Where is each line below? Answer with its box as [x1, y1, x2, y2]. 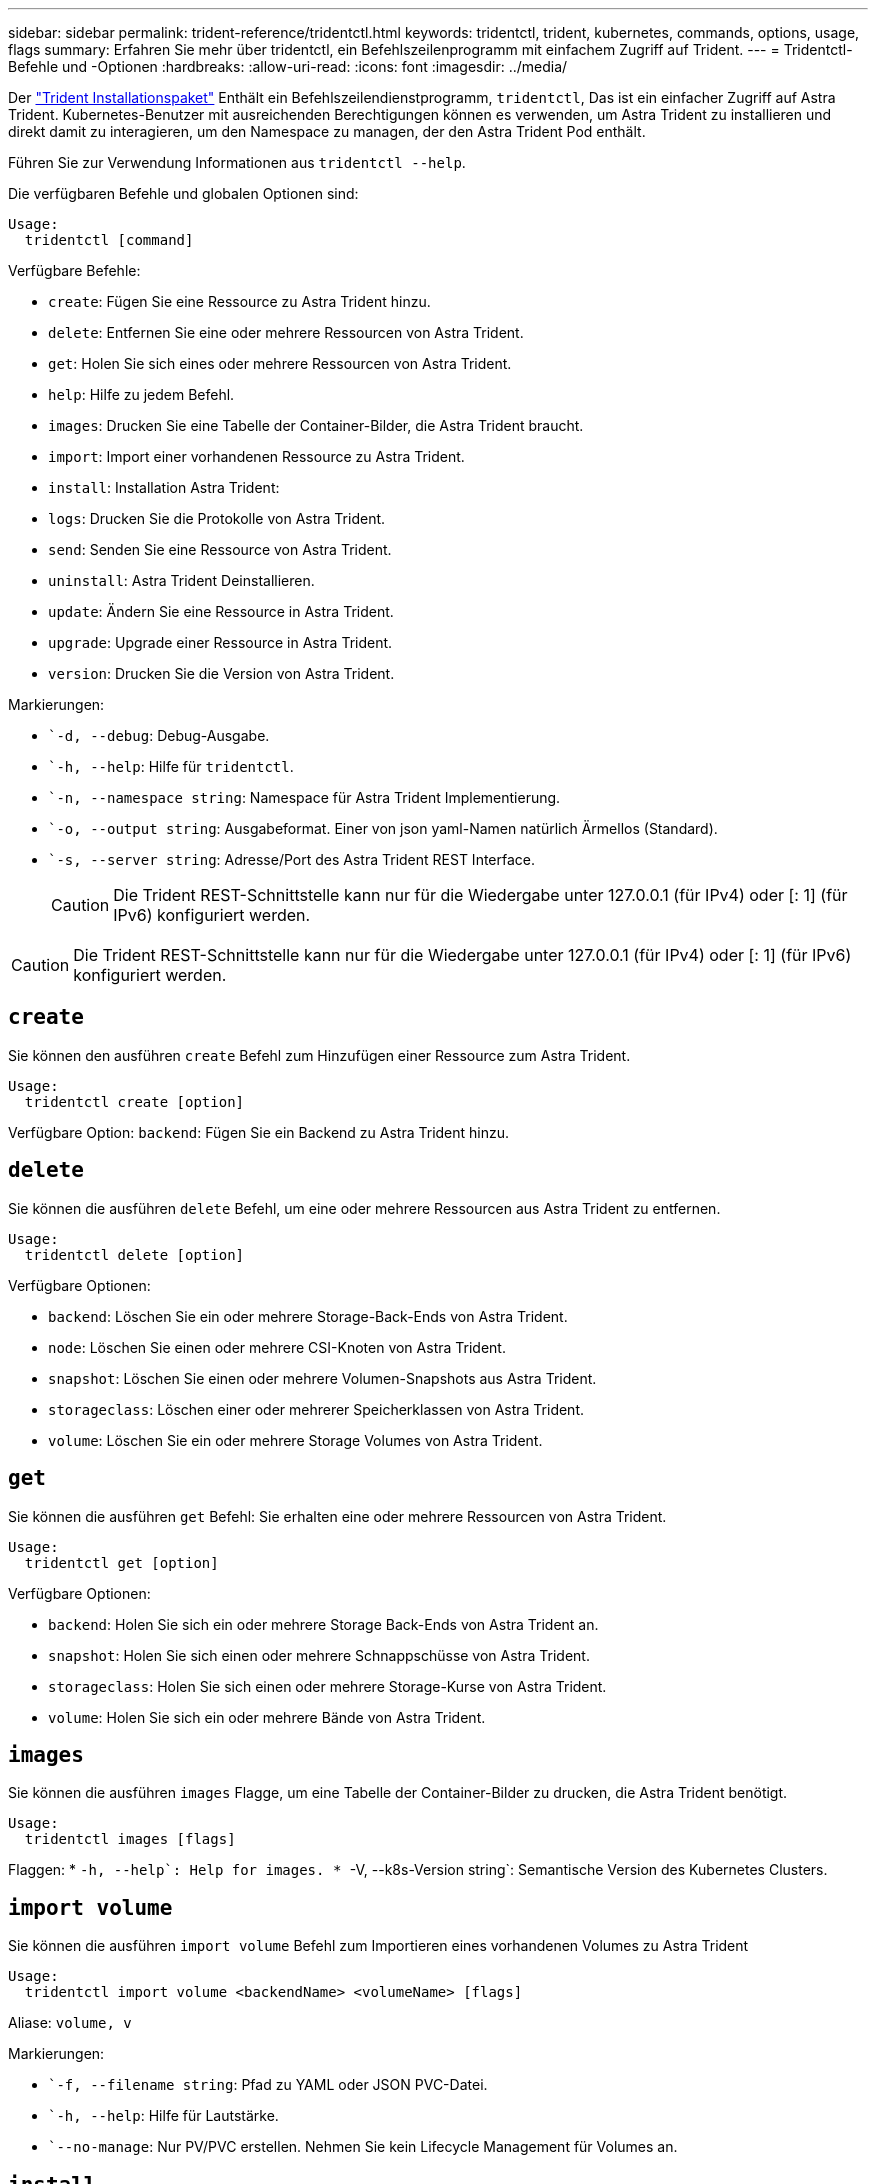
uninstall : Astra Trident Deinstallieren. [48, 572, 315, 589]
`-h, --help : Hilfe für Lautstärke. [48, 2107, 279, 2125]
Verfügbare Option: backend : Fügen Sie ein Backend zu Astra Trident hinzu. [8, 1123, 510, 1141]
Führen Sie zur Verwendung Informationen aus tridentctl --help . [8, 154, 466, 171]
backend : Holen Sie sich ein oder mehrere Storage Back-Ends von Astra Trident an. [48, 1615, 599, 1633]
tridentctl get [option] [24, 1554, 219, 1571]
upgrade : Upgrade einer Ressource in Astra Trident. [48, 634, 393, 651]
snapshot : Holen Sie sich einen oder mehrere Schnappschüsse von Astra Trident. [48, 1646, 590, 1664]
